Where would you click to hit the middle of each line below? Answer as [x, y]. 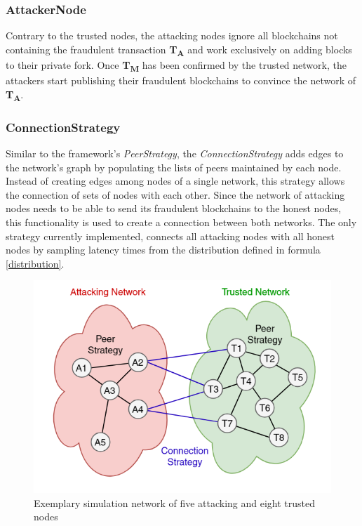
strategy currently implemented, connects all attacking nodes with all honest [170, 236]
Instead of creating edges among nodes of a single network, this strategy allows [175, 181]
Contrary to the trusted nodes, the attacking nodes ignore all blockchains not [172, 35]
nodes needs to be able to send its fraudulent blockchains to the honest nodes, [174, 208]
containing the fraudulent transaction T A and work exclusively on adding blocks [179, 50]
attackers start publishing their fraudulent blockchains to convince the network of [181, 80]
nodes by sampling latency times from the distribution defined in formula [163, 250]
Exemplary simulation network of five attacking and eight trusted [175, 502]
